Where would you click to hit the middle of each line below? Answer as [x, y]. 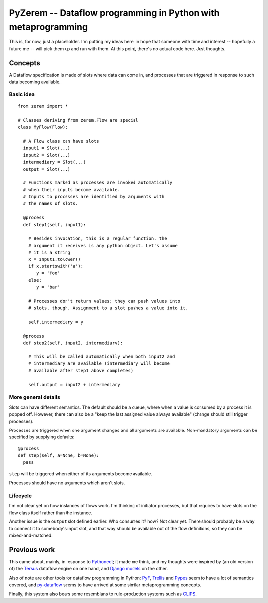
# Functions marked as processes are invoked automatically [98, 183]
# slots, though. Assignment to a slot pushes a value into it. [108, 308]
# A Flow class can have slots [61, 141]
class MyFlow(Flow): [43, 127]
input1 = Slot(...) [47, 148]
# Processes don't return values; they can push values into [104, 301]
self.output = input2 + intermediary [74, 385]
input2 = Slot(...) [47, 155]
